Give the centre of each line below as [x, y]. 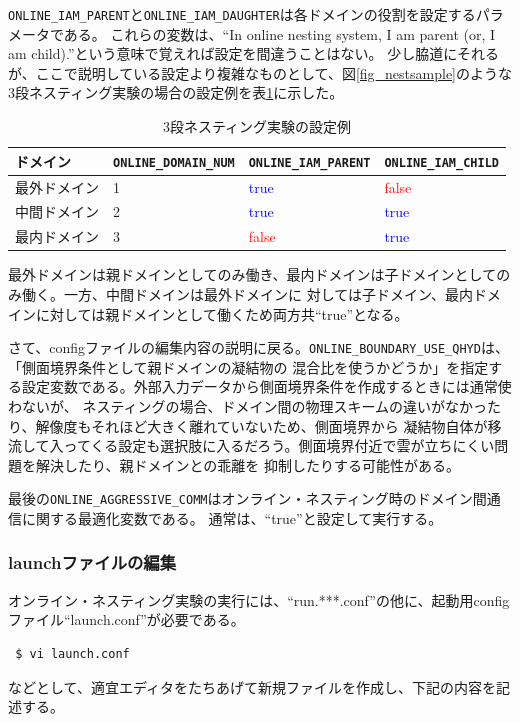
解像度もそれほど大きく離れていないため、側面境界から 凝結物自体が [261, 425]
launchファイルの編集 [92, 562]
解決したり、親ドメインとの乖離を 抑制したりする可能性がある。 [247, 464]
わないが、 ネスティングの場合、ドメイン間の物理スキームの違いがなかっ [248, 405]
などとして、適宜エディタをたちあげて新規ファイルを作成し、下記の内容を [252, 686]
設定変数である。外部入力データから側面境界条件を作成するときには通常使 [266, 386]
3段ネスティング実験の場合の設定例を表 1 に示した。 [176, 92]
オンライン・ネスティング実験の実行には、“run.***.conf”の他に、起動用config [259, 599]
